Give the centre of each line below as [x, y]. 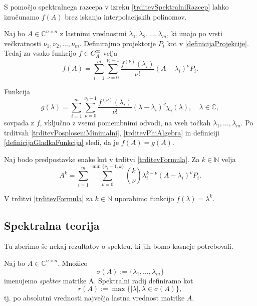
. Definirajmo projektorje [118, 43]
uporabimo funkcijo [144, 198]
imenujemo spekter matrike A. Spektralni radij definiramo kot [99, 280]
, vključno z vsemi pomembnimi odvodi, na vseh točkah [125, 123]
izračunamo [22, 16]
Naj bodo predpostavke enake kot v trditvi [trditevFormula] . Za [102, 159]
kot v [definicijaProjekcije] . [208, 43]
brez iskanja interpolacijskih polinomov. [126, 16]
